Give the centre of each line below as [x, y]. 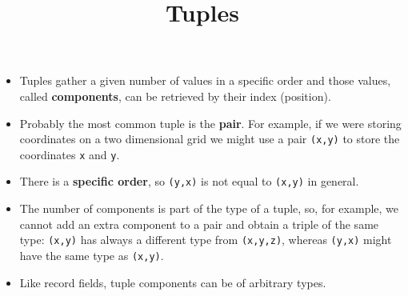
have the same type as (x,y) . [92, 255]
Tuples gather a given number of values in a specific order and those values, [205, 80]
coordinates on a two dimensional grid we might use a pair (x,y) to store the [210, 139]
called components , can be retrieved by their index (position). [175, 96]
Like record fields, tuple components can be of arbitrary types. [173, 282]
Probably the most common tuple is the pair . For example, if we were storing [210, 123]
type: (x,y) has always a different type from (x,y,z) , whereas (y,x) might [206, 240]
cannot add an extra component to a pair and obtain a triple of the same [199, 224]
